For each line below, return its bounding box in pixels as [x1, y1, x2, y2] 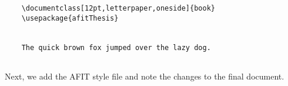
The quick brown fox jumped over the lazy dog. [21, 43, 211, 52]
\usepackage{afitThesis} [21, 14, 119, 22]
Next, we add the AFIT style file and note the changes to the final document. [5, 70, 284, 82]
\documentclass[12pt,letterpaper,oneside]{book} [21, 4, 215, 12]
